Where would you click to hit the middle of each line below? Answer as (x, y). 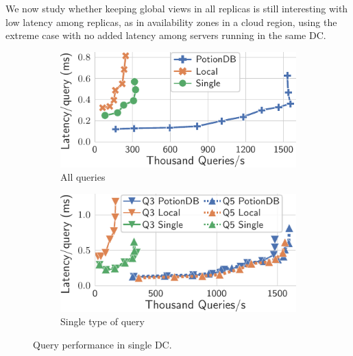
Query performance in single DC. (102, 344)
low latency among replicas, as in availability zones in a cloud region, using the (171, 22)
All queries (83, 177)
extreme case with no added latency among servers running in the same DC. (166, 35)
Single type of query (102, 321)
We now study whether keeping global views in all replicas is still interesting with (177, 8)
